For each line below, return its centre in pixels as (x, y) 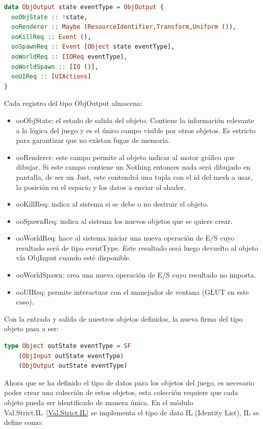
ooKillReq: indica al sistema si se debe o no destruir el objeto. (112, 204)
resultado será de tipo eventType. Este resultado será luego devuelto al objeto (137, 247)
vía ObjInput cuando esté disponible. (73, 258)
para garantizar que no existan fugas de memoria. (93, 140)
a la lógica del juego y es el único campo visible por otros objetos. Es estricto (136, 130)
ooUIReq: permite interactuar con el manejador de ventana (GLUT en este (132, 291)
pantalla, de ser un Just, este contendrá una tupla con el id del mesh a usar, (134, 177)
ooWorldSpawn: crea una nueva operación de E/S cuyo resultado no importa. (136, 275)
